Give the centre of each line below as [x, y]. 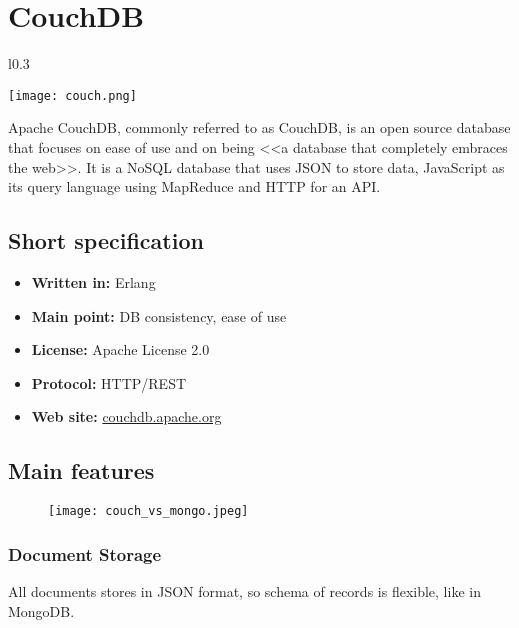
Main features [81, 470]
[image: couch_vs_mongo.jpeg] [148, 511]
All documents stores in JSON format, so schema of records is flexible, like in [244, 591]
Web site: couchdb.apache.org [126, 416]
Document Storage [85, 553]
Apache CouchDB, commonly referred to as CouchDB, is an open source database [259, 127]
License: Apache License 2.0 [120, 349]
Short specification [106, 240]
